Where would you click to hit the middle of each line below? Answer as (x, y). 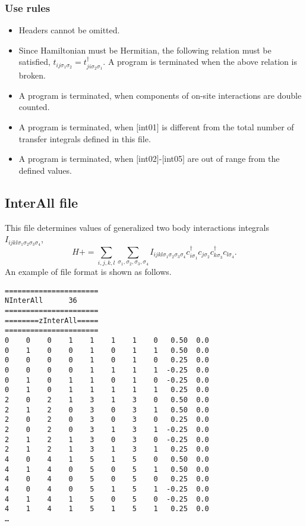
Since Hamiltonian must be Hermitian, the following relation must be (145, 50)
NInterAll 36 (41, 301)
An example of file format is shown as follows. (88, 272)
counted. (34, 107)
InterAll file (42, 202)
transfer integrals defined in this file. (85, 138)
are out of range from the (234, 159)
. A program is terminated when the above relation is (200, 62)
